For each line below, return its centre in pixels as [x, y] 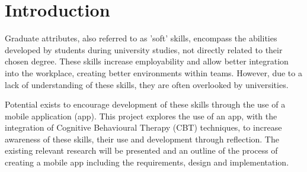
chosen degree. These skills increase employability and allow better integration [147, 61]
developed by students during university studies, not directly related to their [144, 49]
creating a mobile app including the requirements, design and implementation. [147, 162]
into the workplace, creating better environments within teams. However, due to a [153, 72]
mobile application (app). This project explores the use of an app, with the [141, 116]
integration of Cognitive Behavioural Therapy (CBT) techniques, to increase [143, 127]
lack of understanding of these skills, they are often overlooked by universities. [147, 84]
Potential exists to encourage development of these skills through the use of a [145, 104]
